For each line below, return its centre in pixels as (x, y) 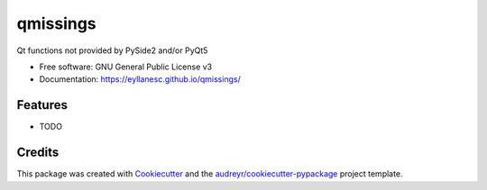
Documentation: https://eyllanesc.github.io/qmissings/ (140, 79)
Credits (38, 153)
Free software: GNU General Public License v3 (126, 67)
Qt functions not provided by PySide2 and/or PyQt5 (112, 50)
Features (42, 105)
